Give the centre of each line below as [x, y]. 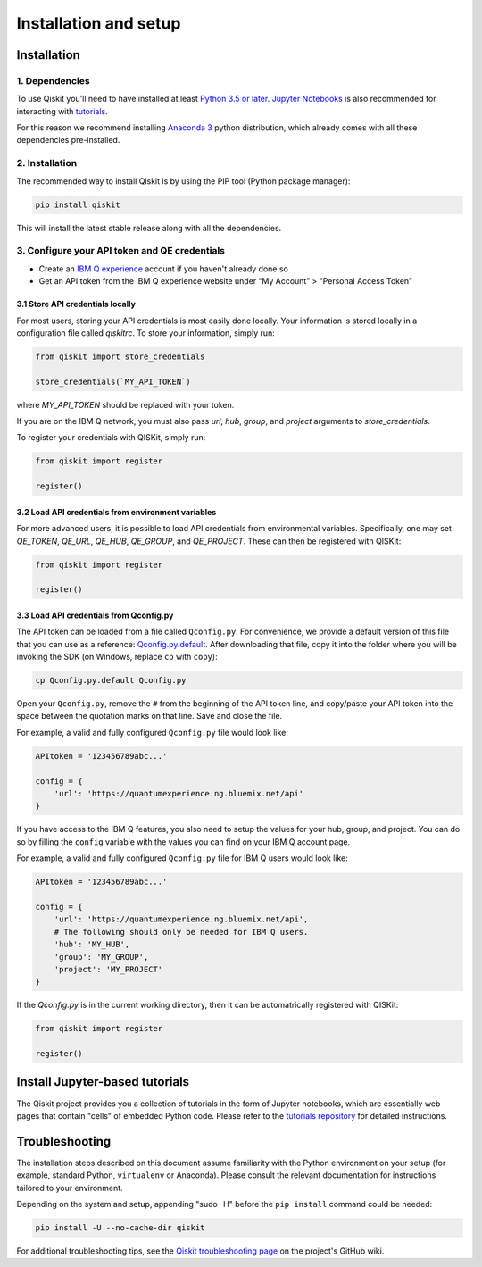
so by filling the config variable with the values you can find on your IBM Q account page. [183, 842]
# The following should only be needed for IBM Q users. [181, 932]
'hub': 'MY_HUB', [92, 945]
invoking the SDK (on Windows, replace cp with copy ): [117, 657]
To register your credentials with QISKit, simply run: [111, 438]
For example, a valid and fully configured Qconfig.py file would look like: [153, 732]
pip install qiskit [78, 204]
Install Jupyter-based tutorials [103, 1082]
